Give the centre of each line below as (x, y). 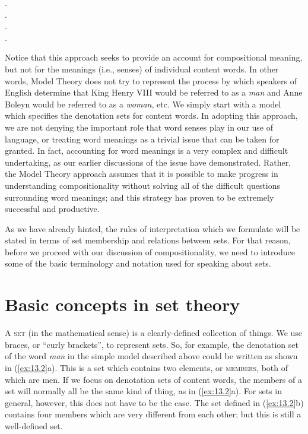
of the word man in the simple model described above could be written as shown (151, 356)
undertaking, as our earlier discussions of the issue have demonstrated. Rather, (148, 162)
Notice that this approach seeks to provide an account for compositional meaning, (154, 57)
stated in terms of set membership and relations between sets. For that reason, (148, 240)
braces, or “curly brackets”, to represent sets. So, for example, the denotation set (152, 344)
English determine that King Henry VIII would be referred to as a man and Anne (154, 92)
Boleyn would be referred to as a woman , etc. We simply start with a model (143, 104)
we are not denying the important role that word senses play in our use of (139, 127)
